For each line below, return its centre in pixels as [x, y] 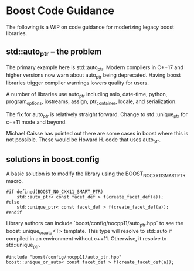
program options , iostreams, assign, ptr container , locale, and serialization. [91, 102]
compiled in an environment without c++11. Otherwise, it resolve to [86, 238]
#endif [14, 212]
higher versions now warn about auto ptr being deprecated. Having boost [93, 76]
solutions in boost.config [53, 160]
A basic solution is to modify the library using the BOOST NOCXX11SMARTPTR [96, 174]
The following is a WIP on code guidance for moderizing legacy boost [90, 27]
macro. [15, 181]
